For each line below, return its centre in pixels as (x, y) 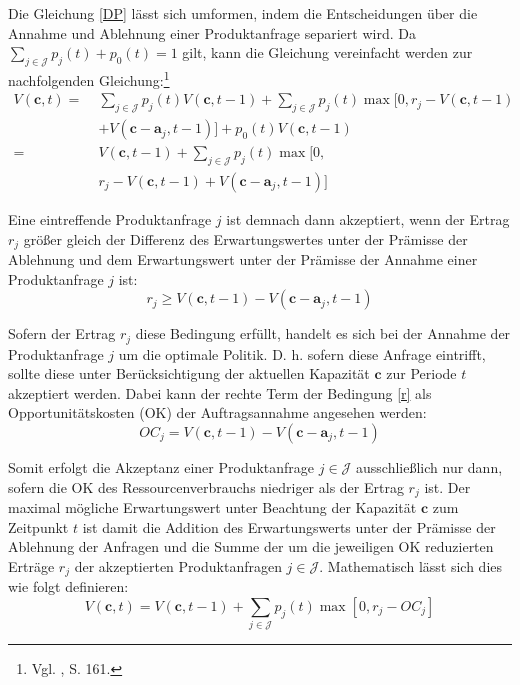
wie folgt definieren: (68, 586)
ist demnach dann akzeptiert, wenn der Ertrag (368, 218)
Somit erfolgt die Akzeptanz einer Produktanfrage (161, 467)
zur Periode (421, 373)
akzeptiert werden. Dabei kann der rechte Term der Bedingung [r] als (220, 392)
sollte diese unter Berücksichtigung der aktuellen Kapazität (189, 373)
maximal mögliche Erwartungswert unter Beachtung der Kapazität (212, 507)
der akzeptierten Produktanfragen (178, 565)
